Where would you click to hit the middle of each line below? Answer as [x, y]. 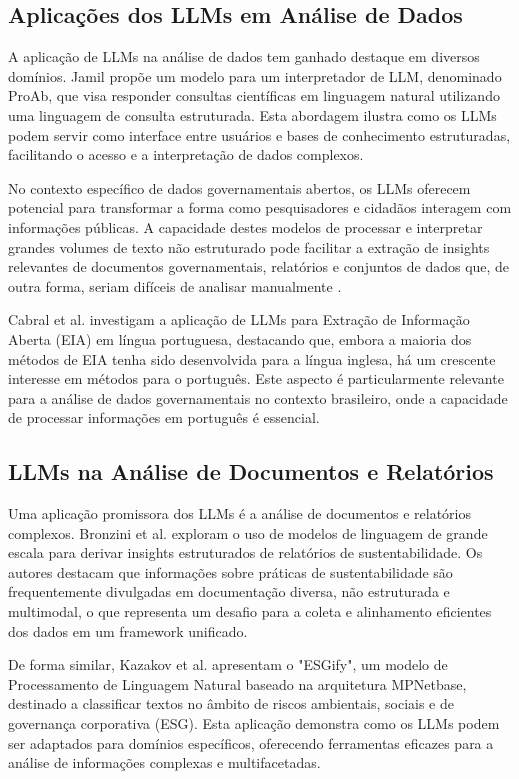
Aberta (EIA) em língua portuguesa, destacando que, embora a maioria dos [240, 338]
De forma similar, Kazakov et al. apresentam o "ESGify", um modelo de [228, 664]
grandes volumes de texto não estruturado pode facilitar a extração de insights [249, 246]
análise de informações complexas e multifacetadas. [164, 762]
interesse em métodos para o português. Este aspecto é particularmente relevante [256, 378]
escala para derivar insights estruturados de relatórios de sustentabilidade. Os [245, 552]
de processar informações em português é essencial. [164, 417]
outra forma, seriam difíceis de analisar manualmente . [175, 285]
